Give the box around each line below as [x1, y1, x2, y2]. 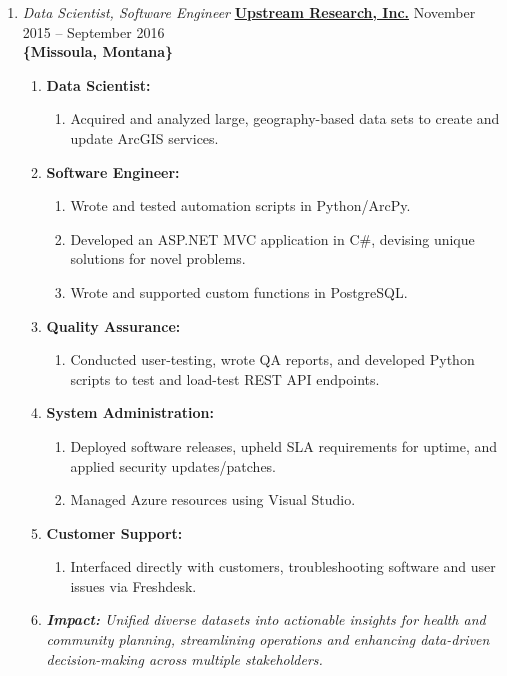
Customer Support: [46, 522, 183, 543]
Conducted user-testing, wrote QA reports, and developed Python [70, 349, 475, 370]
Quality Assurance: [46, 315, 181, 336]
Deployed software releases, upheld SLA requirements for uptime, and [70, 435, 498, 456]
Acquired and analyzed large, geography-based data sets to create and [70, 108, 500, 129]
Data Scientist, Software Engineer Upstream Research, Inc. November [22, 2, 476, 22]
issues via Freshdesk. [70, 575, 197, 596]
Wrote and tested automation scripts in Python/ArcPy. [70, 195, 411, 216]
